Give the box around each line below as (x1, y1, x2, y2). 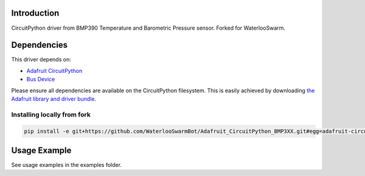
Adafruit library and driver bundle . (11, 95, 97, 103)
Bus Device (26, 76, 55, 83)
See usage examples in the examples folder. (11, 161, 122, 169)
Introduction (11, 8, 60, 18)
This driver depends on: (11, 56, 71, 63)
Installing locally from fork (11, 110, 91, 118)
